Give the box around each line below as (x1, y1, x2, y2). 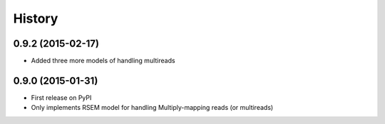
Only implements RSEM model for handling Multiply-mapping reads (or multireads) (31, 103, 274, 112)
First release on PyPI (31, 93, 92, 102)
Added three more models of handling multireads (31, 57, 175, 65)
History (13, 11, 58, 26)
